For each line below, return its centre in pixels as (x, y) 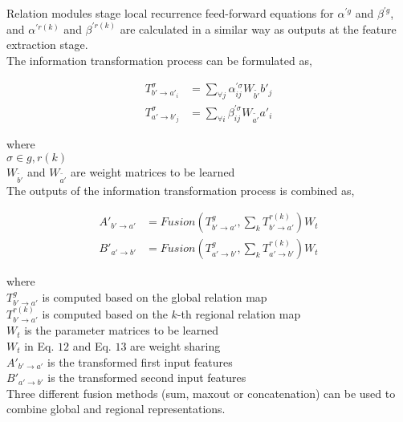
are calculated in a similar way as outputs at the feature (258, 28)
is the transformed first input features (140, 361)
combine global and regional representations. (116, 409)
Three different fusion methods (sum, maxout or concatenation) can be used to (201, 393)
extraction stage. (47, 45)
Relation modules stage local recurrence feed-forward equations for (170, 13)
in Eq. (39, 346)
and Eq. (92, 346)
